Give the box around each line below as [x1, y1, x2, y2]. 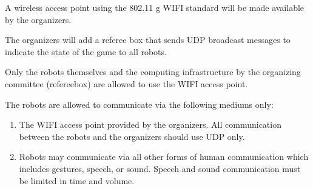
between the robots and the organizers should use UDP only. [19, 130, 245, 142]
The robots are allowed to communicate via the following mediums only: [5, 98, 274, 110]
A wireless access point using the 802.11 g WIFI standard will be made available [5, 1, 305, 13]
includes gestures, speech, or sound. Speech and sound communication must [19, 162, 301, 174]
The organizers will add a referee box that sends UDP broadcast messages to [5, 33, 291, 46]
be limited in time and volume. [19, 174, 135, 187]
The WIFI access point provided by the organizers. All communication [19, 118, 281, 131]
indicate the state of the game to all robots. [5, 45, 167, 58]
